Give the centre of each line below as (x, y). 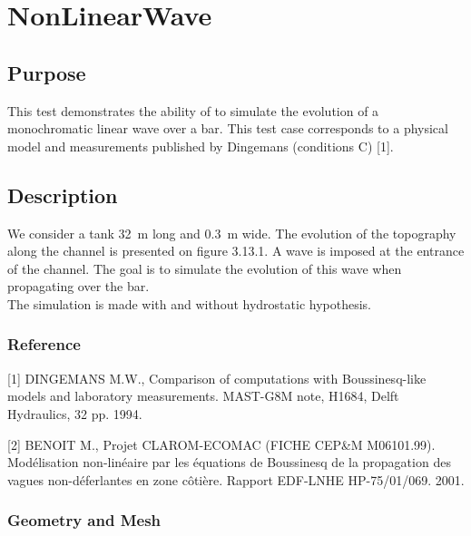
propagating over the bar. (78, 286)
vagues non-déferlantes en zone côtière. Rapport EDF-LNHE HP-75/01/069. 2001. (236, 479)
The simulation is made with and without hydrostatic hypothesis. (190, 303)
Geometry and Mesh (84, 520)
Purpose (47, 72)
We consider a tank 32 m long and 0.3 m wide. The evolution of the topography (232, 233)
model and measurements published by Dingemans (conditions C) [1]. (201, 146)
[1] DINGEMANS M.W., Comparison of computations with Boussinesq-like (217, 378)
